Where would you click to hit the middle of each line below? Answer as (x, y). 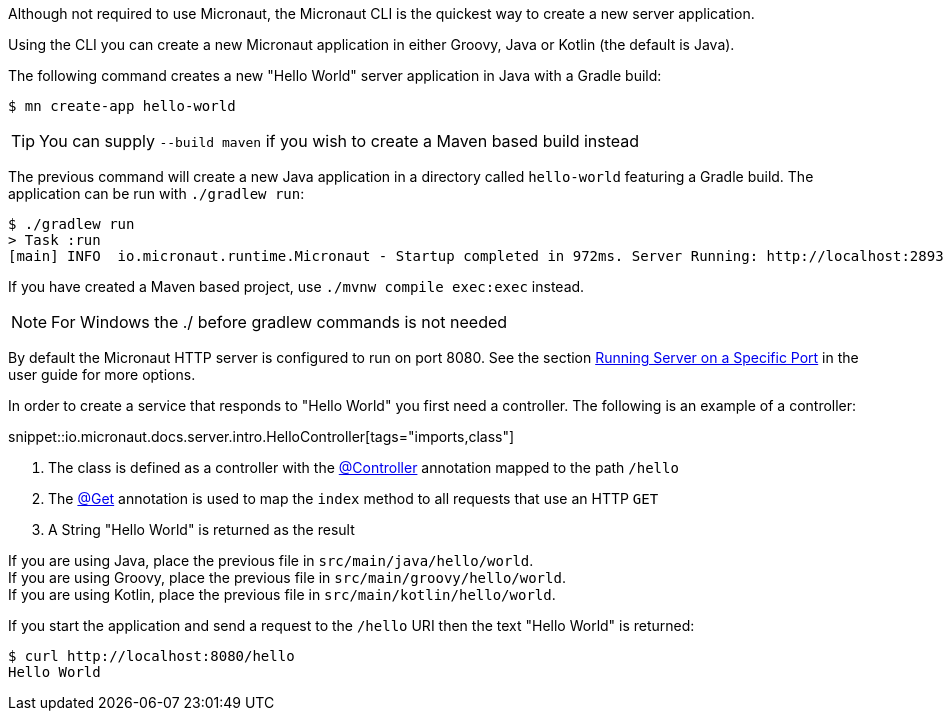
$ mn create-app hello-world (122, 106)
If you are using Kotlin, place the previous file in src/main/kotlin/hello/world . (282, 594)
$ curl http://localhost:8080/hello (151, 656)
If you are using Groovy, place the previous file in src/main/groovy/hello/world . (287, 577)
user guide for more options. (102, 374)
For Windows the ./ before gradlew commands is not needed (279, 322)
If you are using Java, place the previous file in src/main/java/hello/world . (271, 560)
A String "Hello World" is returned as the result (201, 529)
